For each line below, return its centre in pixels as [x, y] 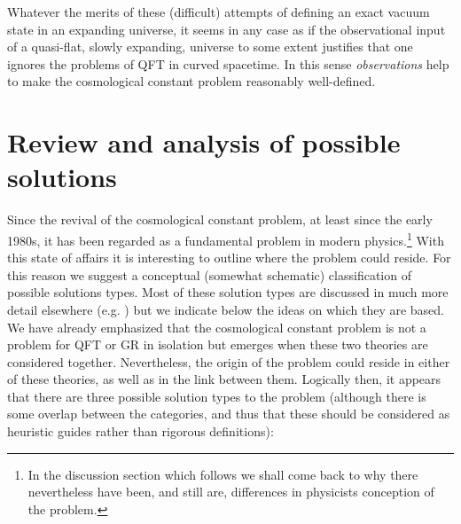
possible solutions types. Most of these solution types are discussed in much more [228, 292]
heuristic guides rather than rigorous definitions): [141, 431]
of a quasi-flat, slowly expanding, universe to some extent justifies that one [210, 47]
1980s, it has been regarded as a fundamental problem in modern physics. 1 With [226, 239]
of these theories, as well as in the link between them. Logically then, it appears [224, 379]
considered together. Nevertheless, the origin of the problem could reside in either [229, 361]
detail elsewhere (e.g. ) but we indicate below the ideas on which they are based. [226, 309]
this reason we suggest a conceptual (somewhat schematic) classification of [209, 274]
